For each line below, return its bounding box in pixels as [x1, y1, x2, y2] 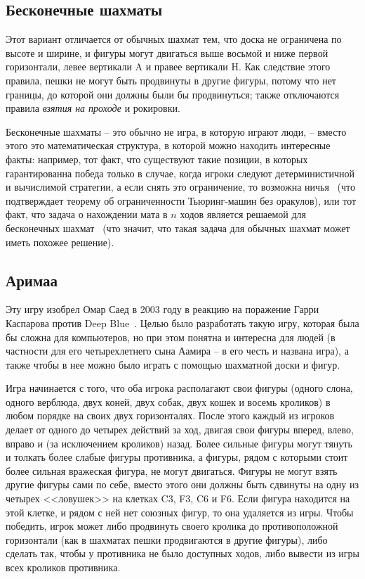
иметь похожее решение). [6, 234, 114, 249]
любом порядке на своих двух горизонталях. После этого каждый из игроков [6, 408, 335, 423]
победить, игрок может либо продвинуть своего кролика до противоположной [6, 518, 338, 533]
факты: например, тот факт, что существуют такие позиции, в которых [6, 151, 308, 166]
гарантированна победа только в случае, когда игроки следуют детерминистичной [6, 165, 354, 180]
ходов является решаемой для [180, 207, 306, 222]
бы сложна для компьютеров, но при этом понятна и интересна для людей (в [6, 329, 336, 344]
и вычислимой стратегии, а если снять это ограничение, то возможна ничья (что [6, 179, 355, 194]
